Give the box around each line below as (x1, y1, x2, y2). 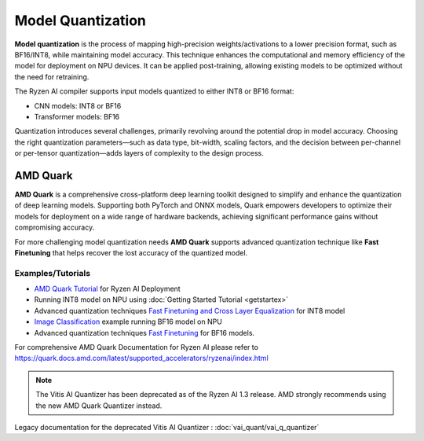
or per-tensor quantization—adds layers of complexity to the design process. (14, 149, 264, 158)
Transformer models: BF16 (34, 112, 120, 121)
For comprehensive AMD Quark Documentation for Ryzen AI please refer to (14, 343, 259, 352)
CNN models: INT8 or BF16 (34, 101, 122, 110)
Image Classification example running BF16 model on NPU (34, 317, 223, 326)
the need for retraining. (14, 72, 90, 82)
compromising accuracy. (14, 222, 95, 232)
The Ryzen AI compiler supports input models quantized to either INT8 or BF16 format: (14, 86, 294, 96)
